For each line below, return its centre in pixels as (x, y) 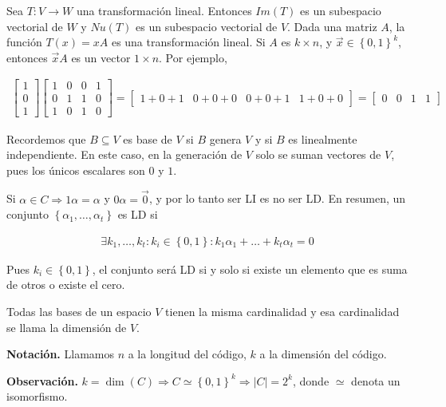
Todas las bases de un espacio (79, 311)
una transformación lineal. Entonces (164, 10)
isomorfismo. (37, 396)
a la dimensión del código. (323, 354)
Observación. (42, 380)
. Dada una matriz (332, 26)
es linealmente (323, 138)
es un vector (101, 57)
